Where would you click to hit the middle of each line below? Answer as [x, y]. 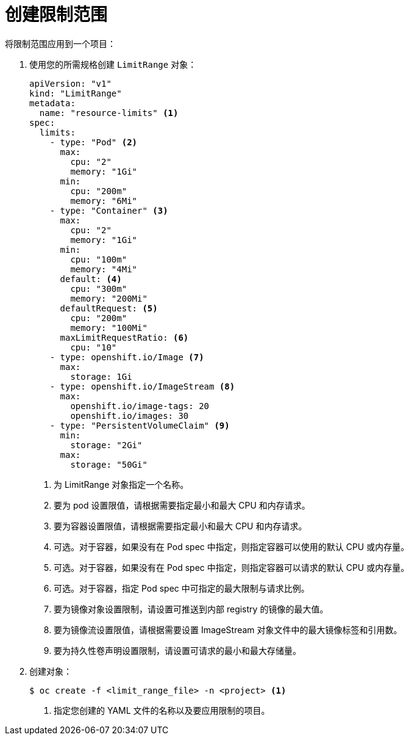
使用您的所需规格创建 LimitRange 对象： [113, 64]
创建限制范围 [56, 15]
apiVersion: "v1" [70, 83]
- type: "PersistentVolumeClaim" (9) [140, 425]
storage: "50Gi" [109, 464]
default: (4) [91, 279]
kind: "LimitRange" [76, 93]
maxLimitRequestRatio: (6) [124, 337]
